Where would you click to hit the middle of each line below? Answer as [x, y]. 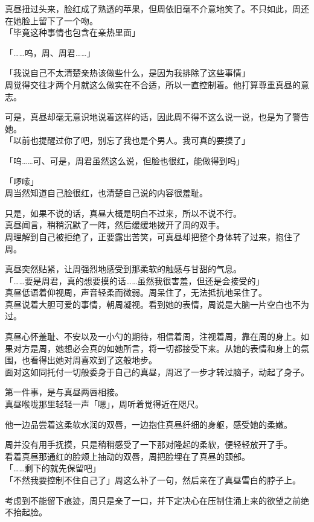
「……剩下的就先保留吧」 [53, 468]
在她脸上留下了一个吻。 [51, 20]
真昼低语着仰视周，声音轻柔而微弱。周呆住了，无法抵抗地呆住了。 [136, 292]
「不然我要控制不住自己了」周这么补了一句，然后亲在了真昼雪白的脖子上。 [153, 480]
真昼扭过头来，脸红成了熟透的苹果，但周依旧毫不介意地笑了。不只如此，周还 [157, 8]
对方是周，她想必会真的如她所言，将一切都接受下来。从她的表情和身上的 [157, 348]
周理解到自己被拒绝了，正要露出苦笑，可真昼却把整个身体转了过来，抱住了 [153, 236]
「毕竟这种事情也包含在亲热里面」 [72, 32]
